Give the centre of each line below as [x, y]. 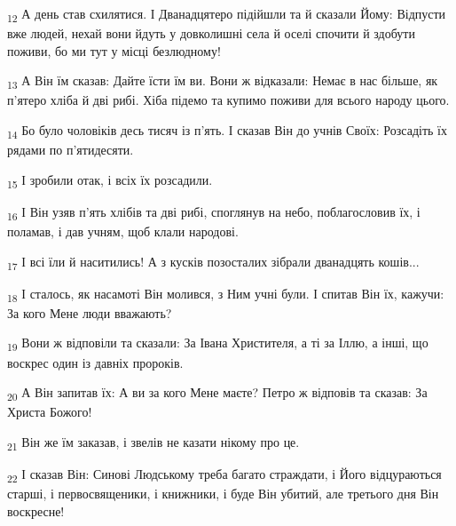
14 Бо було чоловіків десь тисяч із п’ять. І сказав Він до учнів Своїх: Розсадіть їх [227, 131]
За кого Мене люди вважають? [90, 312]
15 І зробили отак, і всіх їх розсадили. [110, 180]
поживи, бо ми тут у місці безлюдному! [114, 50]
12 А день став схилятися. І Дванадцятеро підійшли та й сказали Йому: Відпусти [227, 15]
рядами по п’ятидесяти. [71, 150]
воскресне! [36, 510]
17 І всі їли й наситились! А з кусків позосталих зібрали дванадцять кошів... [213, 262]
